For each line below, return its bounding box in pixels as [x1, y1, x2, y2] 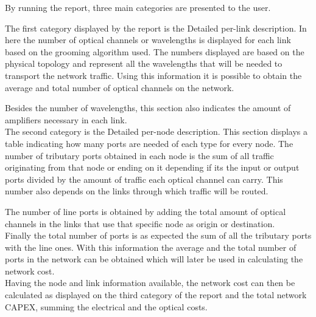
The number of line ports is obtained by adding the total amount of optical [5, 205, 286, 217]
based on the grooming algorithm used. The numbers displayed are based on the [5, 45, 304, 58]
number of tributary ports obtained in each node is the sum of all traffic [5, 149, 274, 162]
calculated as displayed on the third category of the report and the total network [5, 288, 307, 301]
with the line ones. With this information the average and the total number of [5, 240, 297, 253]
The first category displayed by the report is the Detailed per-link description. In [5, 21, 307, 34]
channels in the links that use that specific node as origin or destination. [5, 217, 275, 230]
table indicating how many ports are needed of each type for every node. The [5, 137, 293, 149]
